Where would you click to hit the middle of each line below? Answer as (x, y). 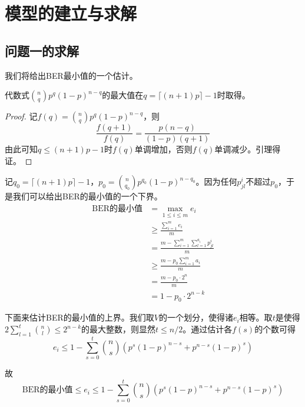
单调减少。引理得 (248, 149)
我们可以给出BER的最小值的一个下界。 (87, 196)
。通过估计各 (208, 329)
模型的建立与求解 (71, 13)
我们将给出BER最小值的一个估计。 (71, 75)
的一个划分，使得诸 (196, 317)
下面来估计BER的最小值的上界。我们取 (79, 317)
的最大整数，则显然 (119, 329)
